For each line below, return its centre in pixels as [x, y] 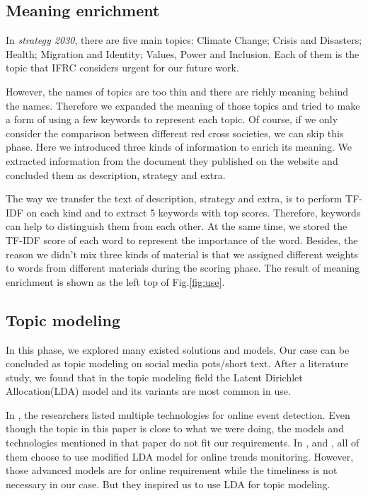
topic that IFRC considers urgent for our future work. [122, 68]
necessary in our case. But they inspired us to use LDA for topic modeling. [168, 484]
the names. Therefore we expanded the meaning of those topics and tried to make [183, 105]
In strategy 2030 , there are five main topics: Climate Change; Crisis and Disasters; [184, 40]
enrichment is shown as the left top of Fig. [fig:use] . [115, 281]
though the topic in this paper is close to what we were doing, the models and [175, 428]
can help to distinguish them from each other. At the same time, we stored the [177, 226]
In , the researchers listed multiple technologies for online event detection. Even [178, 414]
